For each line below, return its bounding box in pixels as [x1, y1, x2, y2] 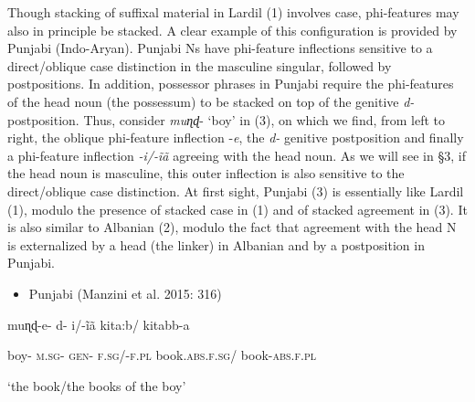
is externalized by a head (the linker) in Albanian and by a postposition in [7, 235, 425, 254]
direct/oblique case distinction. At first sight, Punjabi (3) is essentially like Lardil [7, 181, 464, 200]
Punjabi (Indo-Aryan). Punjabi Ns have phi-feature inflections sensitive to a [7, 38, 433, 58]
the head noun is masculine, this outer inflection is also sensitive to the [7, 164, 405, 183]
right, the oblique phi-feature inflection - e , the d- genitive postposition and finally [7, 128, 464, 147]
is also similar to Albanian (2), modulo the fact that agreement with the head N [7, 217, 457, 237]
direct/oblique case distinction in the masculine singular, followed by [7, 56, 392, 75]
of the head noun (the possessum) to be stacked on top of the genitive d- [7, 91, 415, 111]
